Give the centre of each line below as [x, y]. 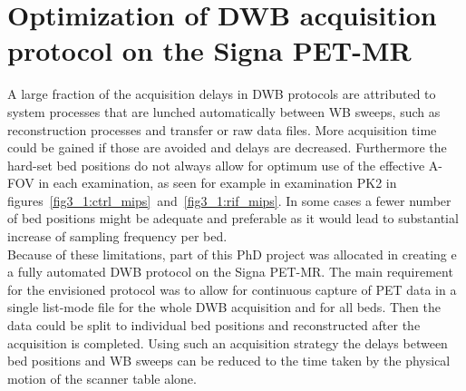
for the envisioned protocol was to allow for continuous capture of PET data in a [232, 289]
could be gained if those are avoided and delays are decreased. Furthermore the [227, 147]
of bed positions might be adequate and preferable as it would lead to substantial [233, 218]
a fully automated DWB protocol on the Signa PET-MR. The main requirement [230, 272]
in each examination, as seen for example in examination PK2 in [218, 183]
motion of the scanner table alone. [102, 378]
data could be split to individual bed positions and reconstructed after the [214, 325]
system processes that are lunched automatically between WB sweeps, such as [224, 111]
